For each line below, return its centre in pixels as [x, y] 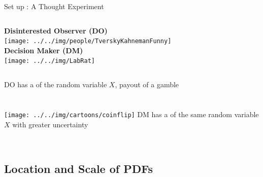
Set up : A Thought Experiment [54, 6]
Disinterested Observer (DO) [56, 30]
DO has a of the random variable [56, 84]
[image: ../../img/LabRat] [50, 61]
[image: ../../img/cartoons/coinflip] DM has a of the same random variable [131, 114]
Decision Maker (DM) [44, 50]
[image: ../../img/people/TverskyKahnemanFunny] [88, 41]
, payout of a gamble [147, 84]
